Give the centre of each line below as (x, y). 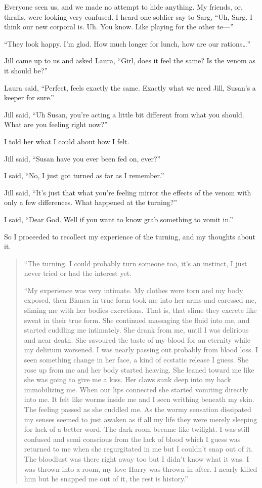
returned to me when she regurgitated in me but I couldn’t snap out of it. (139, 449)
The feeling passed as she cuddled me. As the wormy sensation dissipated (138, 409)
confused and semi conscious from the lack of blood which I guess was (132, 439)
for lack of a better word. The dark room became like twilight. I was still (137, 429)
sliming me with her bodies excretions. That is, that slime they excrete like (140, 310)
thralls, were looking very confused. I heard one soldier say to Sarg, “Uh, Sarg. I (128, 16)
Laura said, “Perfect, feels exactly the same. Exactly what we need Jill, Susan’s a (130, 87)
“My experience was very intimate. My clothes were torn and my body (134, 290)
